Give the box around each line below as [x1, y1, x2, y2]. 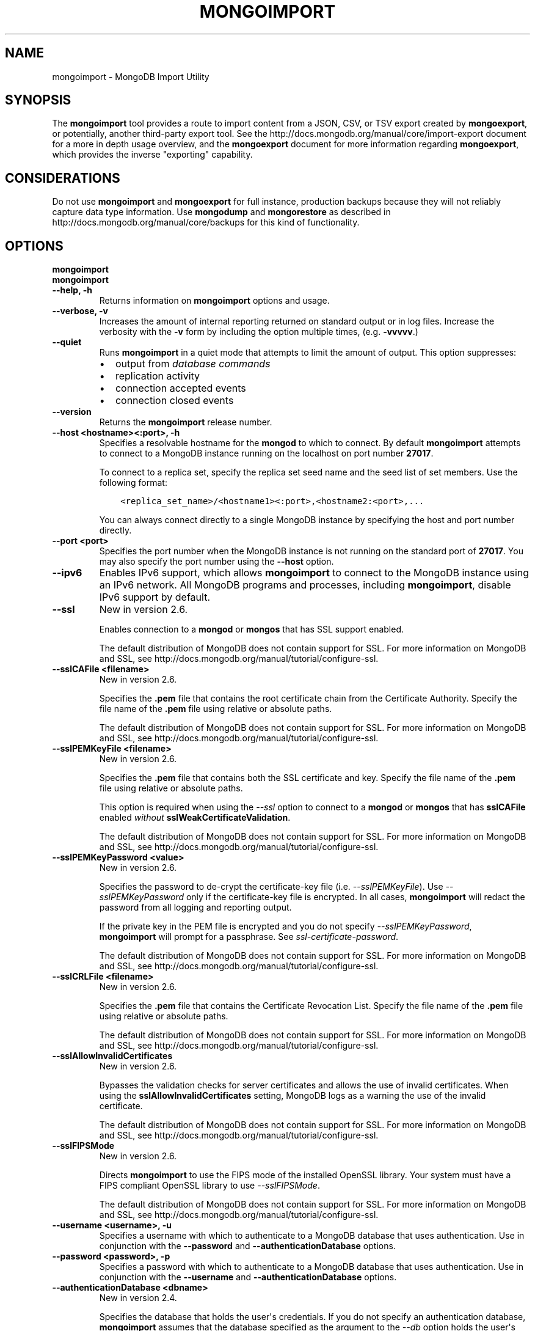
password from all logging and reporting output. [99, 902, 292, 913]
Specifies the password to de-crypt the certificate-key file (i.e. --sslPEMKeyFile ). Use [99, 881, 443, 892]
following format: [99, 477, 167, 488]
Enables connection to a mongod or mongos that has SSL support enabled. [99, 624, 404, 635]
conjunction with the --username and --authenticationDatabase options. [99, 1272, 397, 1283]
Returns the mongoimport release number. [99, 417, 272, 428]
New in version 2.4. [99, 1292, 177, 1303]
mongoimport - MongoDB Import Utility [52, 71, 209, 82]
